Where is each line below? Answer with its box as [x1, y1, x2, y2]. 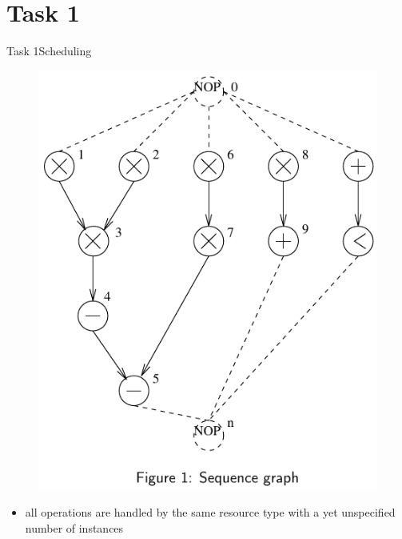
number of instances [25, 519, 124, 536]
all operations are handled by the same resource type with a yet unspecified [25, 504, 396, 521]
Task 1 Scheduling [6, 42, 92, 59]
